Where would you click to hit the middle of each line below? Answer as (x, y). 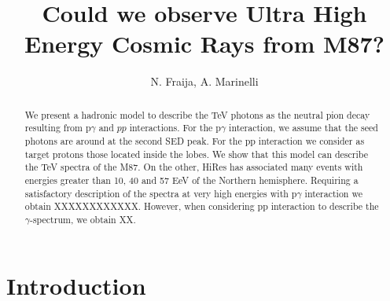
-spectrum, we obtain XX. (83, 219)
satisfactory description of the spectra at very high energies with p (161, 193)
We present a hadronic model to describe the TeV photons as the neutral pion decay (197, 114)
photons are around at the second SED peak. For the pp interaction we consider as (195, 141)
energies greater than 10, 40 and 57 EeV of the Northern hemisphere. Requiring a (191, 180)
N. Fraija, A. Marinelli (204, 81)
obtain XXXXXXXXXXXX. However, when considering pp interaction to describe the (202, 206)
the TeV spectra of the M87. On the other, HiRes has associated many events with (194, 167)
